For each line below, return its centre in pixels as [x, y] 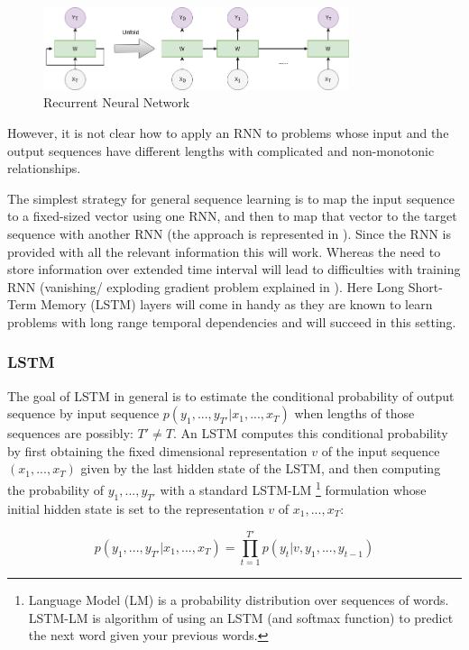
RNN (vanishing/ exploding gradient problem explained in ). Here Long [206, 286]
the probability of [56, 489]
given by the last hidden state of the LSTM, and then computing [261, 468]
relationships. [44, 168]
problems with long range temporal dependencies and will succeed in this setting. [232, 321]
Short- [425, 286]
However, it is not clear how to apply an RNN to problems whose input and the [228, 132]
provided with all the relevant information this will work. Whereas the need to [224, 251]
